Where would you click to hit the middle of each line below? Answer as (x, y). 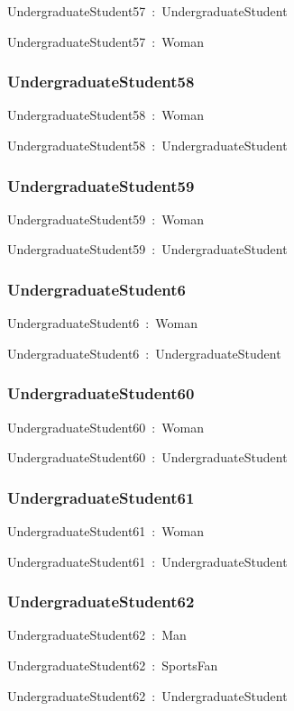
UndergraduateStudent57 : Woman (106, 41)
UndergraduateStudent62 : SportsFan (113, 665)
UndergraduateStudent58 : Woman (106, 115)
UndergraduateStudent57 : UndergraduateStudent (147, 11)
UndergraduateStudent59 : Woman (106, 219)
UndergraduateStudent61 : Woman (106, 531)
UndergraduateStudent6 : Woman (102, 323)
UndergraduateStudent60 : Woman (106, 427)
